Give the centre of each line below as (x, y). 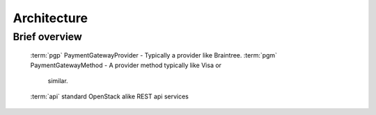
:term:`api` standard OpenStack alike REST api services (110, 96)
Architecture (50, 18)
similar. (58, 80)
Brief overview (48, 37)
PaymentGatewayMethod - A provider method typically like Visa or (126, 65)
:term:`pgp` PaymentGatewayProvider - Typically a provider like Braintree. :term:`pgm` (154, 55)
